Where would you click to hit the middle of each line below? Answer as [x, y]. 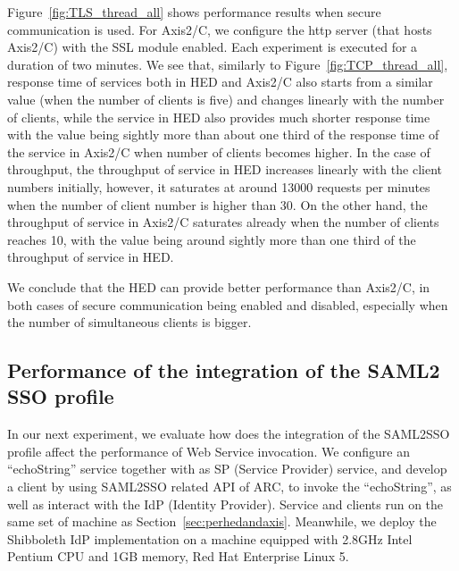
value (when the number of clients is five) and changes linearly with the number [226, 99]
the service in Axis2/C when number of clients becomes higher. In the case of [219, 151]
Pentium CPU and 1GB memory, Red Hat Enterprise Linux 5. [178, 556]
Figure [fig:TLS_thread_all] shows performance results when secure [194, 12]
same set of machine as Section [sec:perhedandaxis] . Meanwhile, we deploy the [222, 521]
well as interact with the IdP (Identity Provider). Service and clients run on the [225, 504]
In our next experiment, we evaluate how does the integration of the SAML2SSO [229, 434]
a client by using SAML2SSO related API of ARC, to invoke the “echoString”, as [229, 487]
